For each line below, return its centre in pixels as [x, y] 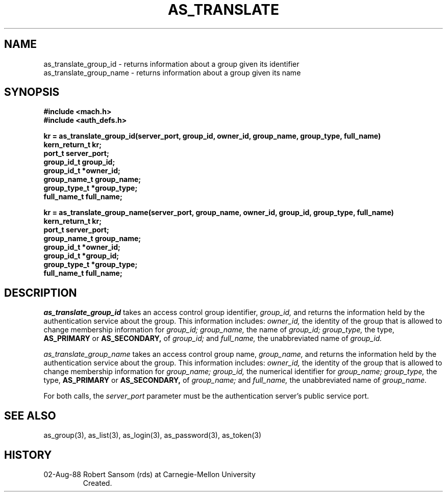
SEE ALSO [30, 415]
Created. [97, 483]
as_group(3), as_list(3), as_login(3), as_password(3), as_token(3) [153, 435]
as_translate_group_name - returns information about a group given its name [172, 72]
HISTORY [28, 455]
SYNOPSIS [32, 92]
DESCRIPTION [41, 293]
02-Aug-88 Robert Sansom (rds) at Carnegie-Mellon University [150, 474]
